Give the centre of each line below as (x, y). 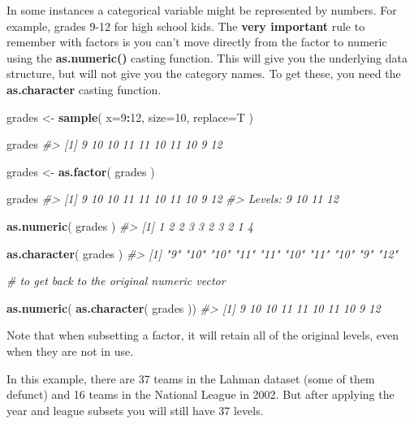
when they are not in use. (70, 350)
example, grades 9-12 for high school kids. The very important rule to (186, 26)
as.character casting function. (84, 89)
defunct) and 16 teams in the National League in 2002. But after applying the (201, 394)
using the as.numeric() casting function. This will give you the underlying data (207, 57)
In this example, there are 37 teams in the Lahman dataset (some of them (191, 378)
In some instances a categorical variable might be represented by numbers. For (202, 10)
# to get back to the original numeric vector (116, 281)
